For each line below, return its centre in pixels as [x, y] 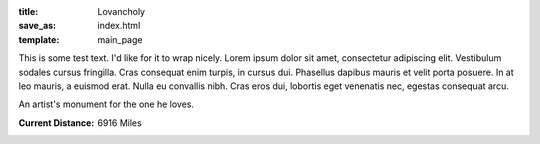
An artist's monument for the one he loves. [106, 104]
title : [28, 11]
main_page [120, 39]
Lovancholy [121, 11]
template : [39, 39]
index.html [119, 26]
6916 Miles [119, 122]
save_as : [37, 26]
